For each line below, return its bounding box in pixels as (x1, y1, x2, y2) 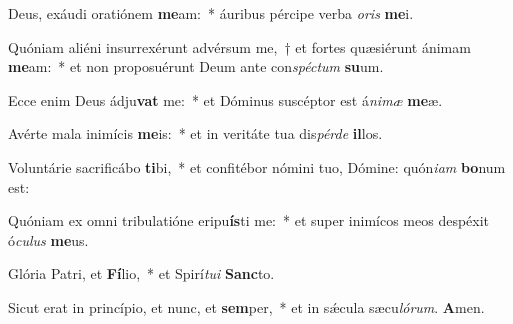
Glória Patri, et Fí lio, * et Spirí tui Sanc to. (8, 263, 275, 284)
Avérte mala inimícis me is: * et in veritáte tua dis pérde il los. (8, 123, 383, 144)
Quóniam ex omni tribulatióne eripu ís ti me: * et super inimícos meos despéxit (8, 210, 490, 231)
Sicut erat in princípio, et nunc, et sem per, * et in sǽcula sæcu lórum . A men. (8, 296, 485, 317)
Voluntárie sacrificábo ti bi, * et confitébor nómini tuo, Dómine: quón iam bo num (8, 156, 506, 177)
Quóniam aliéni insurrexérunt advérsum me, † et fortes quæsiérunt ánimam (8, 36, 471, 57)
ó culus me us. (8, 229, 89, 250)
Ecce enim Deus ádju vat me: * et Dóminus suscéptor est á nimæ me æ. (8, 89, 443, 110)
